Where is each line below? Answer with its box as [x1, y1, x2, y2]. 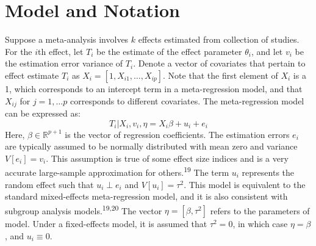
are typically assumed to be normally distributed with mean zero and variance [5, 140, 298, 153]
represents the [242, 165, 295, 178]
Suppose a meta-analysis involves [5, 33, 129, 46]
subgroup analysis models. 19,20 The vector [5, 202, 162, 217]
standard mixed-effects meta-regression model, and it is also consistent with [5, 190, 288, 203]
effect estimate [5, 68, 59, 81]
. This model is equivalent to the [184, 178, 306, 190]
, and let [251, 45, 283, 57]
